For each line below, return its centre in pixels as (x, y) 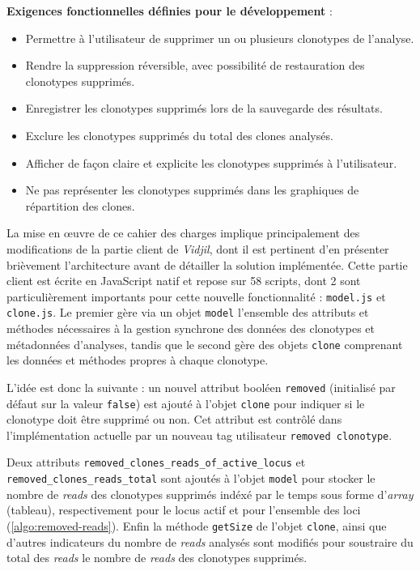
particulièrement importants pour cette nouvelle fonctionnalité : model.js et (196, 296)
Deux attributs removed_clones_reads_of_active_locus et (156, 462)
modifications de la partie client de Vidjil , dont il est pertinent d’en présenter (198, 248)
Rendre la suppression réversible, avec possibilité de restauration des (195, 65)
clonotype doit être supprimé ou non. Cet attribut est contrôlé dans (174, 419)
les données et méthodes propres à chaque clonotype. (138, 360)
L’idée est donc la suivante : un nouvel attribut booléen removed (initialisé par (201, 387)
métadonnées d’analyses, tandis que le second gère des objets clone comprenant (205, 344)
